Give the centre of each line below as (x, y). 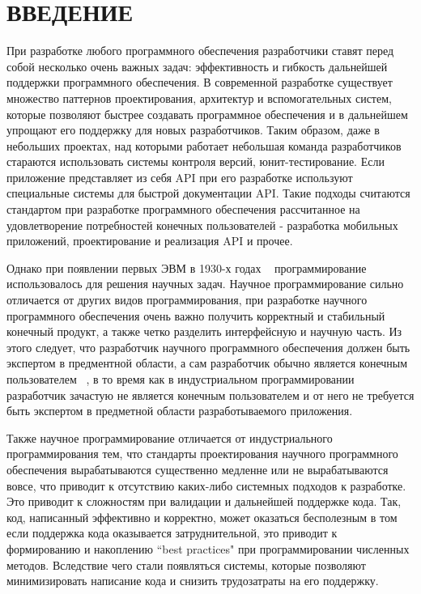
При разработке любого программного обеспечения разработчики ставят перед (200, 51)
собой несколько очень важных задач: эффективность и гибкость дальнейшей (197, 66)
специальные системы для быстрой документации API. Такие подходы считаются (208, 193)
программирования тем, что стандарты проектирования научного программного (202, 454)
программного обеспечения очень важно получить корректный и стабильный (196, 315)
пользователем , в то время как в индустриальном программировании (181, 379)
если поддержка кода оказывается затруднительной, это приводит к (172, 533)
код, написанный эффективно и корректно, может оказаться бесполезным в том (202, 517)
